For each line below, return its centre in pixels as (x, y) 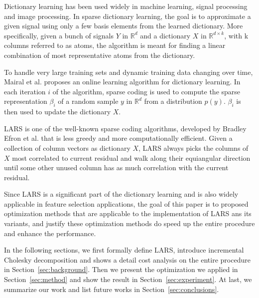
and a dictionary (165, 35)
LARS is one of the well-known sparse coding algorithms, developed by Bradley (125, 128)
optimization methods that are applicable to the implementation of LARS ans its (128, 213)
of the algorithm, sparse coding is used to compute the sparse (146, 91)
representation (26, 101)
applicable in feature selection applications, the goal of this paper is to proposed (126, 203)
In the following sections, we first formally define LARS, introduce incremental (124, 250)
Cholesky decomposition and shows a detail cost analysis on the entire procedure (127, 259)
